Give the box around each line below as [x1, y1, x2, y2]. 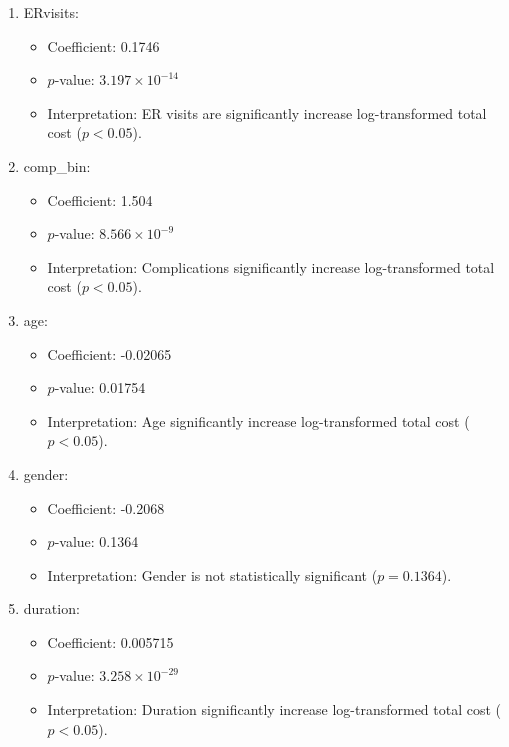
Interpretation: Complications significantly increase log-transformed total [47, 256, 495, 277]
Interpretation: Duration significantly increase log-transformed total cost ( [47, 699, 502, 720]
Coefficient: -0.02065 [47, 343, 172, 364]
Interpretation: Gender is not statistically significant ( [47, 564, 378, 585]
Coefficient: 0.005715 [47, 631, 174, 652]
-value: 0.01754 [54, 377, 146, 398]
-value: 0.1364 [54, 531, 139, 552]
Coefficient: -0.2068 [47, 497, 165, 518]
